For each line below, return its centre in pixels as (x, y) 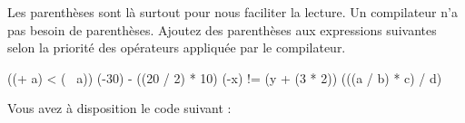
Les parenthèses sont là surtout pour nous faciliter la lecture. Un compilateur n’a (232, 12)
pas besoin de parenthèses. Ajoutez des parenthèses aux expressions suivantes (222, 29)
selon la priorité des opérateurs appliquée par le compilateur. (177, 47)
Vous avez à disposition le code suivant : (119, 108)
